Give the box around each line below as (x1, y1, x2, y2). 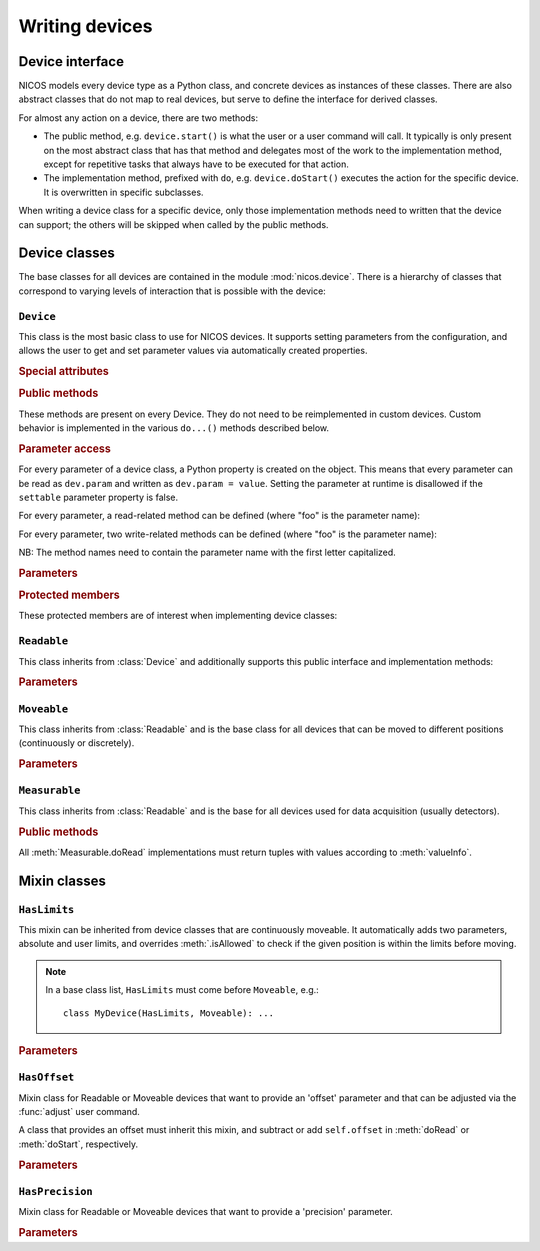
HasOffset (18, 1071, 75, 1084)
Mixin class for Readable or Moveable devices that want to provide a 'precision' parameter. (18, 1206, 394, 1218)
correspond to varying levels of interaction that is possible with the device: (18, 285, 327, 297)
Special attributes (18, 365, 109, 379)
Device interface (18, 53, 125, 70)
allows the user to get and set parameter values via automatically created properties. (18, 345, 368, 357)
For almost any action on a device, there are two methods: (18, 111, 259, 124)
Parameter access (18, 441, 112, 455)
